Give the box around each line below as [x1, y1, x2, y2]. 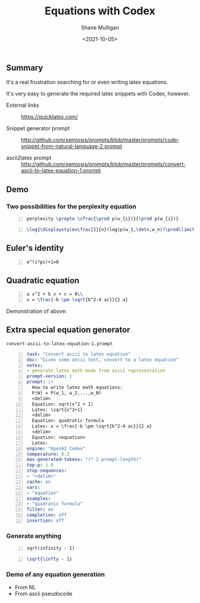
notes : [26, 362, 43, 368]
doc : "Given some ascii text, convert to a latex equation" [26, 356, 179, 362]
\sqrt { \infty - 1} [26, 556, 73, 562]
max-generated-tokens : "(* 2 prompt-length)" [26, 457, 142, 463]
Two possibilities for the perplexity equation [6, 202, 137, 210]
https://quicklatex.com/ [21, 113, 79, 121]
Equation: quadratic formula [32, 418, 104, 424]
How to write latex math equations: [32, 384, 123, 390]
